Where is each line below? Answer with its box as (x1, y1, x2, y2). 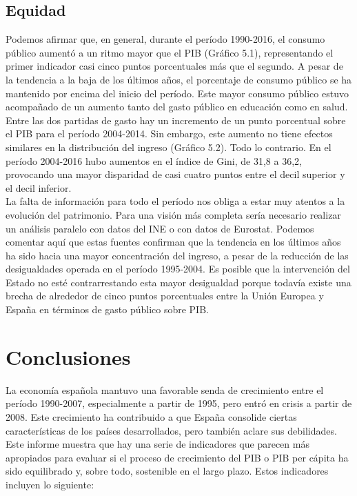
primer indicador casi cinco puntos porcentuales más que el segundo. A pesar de (6, 59, 343, 73)
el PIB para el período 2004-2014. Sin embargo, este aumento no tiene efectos (6, 126, 333, 141)
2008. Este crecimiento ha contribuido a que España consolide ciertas (6, 409, 297, 424)
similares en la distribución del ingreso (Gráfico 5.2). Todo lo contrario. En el (6, 139, 331, 154)
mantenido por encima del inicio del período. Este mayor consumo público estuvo (6, 86, 349, 100)
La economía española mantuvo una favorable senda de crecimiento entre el (6, 382, 324, 397)
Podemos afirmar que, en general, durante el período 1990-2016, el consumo (6, 32, 325, 46)
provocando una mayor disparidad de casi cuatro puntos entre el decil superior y (6, 167, 345, 181)
